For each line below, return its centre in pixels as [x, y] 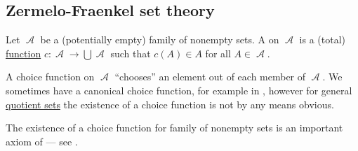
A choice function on [50, 77]
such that [131, 53]
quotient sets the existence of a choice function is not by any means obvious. [170, 104]
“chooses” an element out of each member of [210, 77]
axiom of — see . [42, 141]
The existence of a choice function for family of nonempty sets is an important [174, 128]
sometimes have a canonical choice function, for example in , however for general [179, 90]
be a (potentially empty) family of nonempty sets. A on [160, 39]
